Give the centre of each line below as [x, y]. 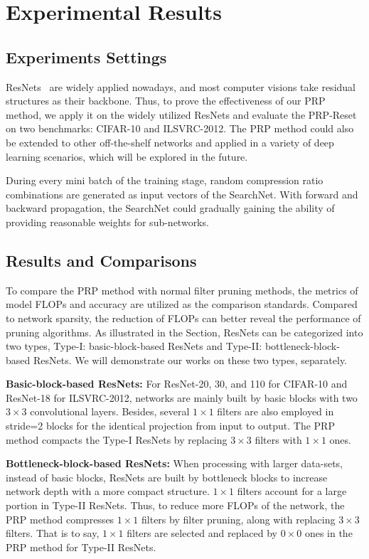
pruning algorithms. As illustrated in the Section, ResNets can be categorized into [184, 332]
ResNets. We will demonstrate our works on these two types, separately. [190, 360]
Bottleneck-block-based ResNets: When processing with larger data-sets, [175, 463]
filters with [278, 439]
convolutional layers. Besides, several [110, 411]
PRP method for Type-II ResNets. [81, 547]
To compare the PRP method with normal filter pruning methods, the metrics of [182, 290]
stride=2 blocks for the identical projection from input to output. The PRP [170, 426]
